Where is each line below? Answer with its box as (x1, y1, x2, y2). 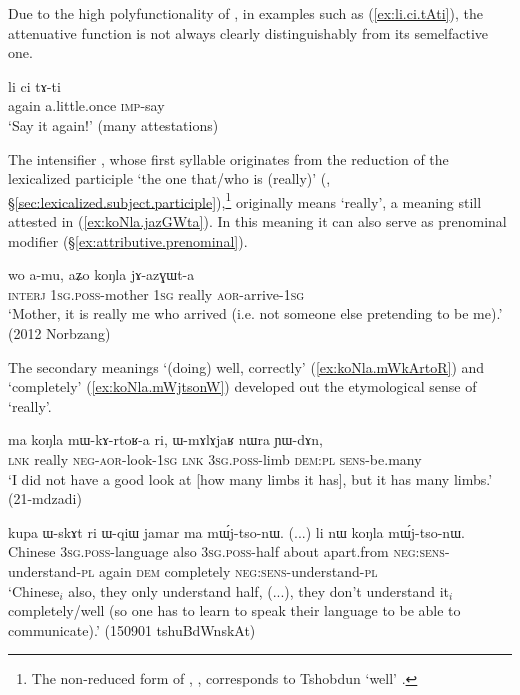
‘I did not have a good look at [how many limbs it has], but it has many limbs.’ (8, 468, 493, 489)
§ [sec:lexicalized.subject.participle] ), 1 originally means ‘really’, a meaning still (8, 188, 482, 212)
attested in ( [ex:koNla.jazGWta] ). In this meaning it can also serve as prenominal (8, 211, 507, 231)
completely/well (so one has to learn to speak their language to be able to (8, 600, 461, 621)
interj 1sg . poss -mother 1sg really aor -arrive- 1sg (8, 283, 305, 304)
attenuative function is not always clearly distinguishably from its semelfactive (8, 22, 489, 43)
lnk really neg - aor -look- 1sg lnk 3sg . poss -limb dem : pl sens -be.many (8, 448, 422, 469)
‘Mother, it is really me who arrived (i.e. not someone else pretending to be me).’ (8, 303, 503, 324)
